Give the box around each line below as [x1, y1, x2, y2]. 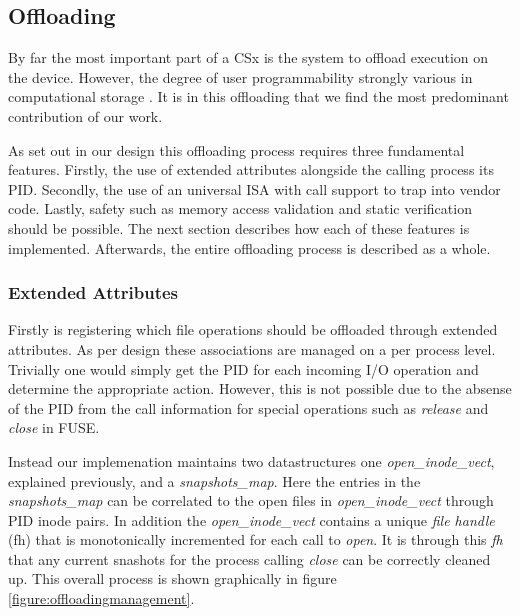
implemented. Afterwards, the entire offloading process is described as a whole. [8, 237, 491, 258]
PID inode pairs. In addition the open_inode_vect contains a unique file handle [8, 509, 495, 530]
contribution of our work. [8, 105, 163, 126]
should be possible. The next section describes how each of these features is [8, 217, 470, 238]
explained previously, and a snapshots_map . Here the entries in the [8, 470, 421, 491]
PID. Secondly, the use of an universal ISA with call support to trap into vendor [8, 178, 501, 199]
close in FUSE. [8, 417, 100, 438]
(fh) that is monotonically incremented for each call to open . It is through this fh [8, 529, 503, 550]
